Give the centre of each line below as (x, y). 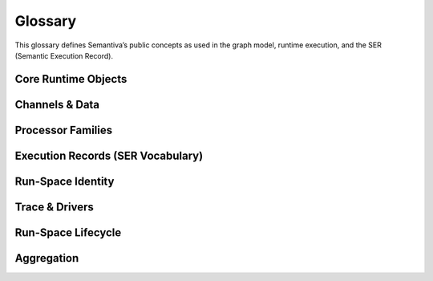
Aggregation (47, 258)
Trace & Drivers (54, 207)
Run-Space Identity (65, 181)
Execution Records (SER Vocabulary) (109, 155)
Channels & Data (57, 104)
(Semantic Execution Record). (64, 55)
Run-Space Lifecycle (68, 232)
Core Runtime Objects (71, 79)
